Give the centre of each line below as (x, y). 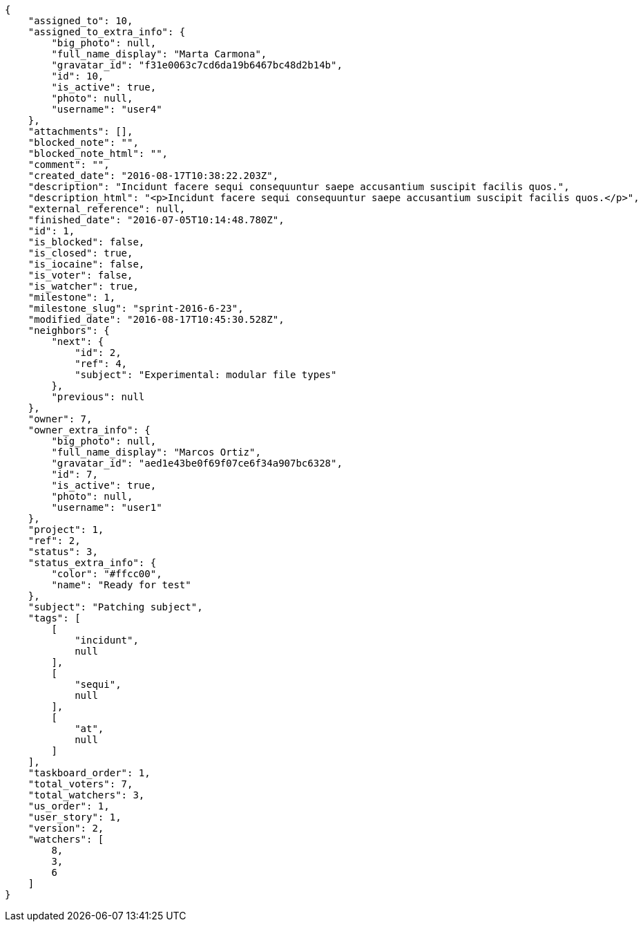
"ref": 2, (54, 541)
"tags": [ (54, 618)
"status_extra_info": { (92, 563)
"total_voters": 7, (80, 784)
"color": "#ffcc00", (107, 574)
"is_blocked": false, (86, 242)
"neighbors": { (69, 330)
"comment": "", (69, 165)
